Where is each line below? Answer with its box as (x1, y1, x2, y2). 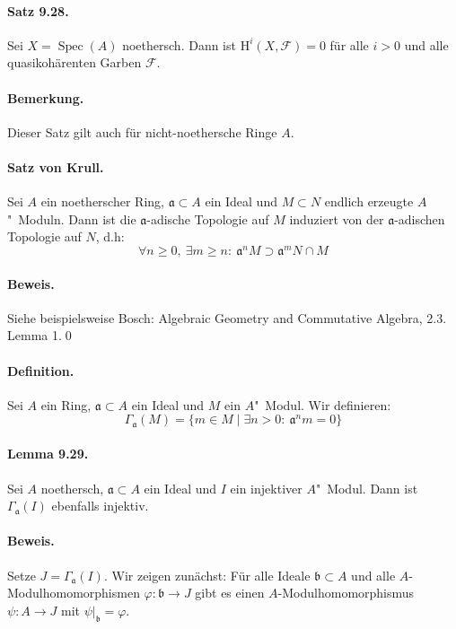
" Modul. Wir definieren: (254, 395, 391, 414)
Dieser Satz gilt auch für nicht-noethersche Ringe (7, 122, 277, 141)
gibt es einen (195, 583, 265, 602)
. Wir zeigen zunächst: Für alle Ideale (103, 565, 311, 584)
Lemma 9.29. (7, 444, 89, 463)
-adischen (394, 209, 445, 228)
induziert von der (289, 209, 384, 228)
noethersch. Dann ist (122, 35, 236, 54)
